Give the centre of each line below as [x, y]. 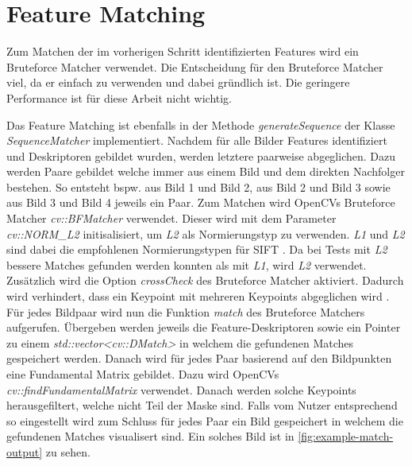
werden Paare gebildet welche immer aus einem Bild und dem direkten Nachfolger [206, 171]
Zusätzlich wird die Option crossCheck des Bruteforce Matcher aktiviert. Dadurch [205, 280]
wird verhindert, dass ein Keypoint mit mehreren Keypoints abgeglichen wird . [198, 296]
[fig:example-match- [346, 436]
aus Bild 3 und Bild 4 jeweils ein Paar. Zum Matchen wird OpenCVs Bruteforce [201, 202]
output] [25, 451]
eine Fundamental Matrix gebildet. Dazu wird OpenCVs [143, 374]
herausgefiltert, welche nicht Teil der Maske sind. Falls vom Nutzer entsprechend [202, 405]
